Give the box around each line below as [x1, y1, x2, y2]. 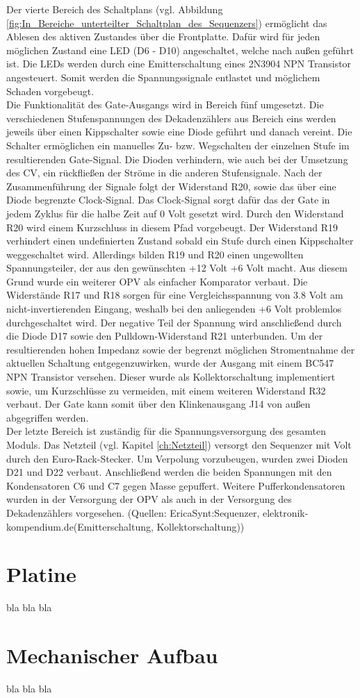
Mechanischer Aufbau [6, 641, 218, 670]
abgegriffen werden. [6, 410, 89, 424]
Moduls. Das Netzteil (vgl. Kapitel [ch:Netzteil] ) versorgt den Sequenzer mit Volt [6, 438, 352, 451]
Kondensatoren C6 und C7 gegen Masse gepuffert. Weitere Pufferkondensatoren [6, 478, 345, 492]
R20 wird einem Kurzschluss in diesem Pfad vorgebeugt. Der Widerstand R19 [6, 219, 338, 234]
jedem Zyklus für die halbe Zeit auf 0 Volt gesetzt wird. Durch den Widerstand [6, 206, 344, 220]
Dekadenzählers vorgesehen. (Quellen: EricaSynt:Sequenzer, [6, 505, 260, 520]
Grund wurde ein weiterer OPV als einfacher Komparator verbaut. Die [6, 274, 308, 288]
